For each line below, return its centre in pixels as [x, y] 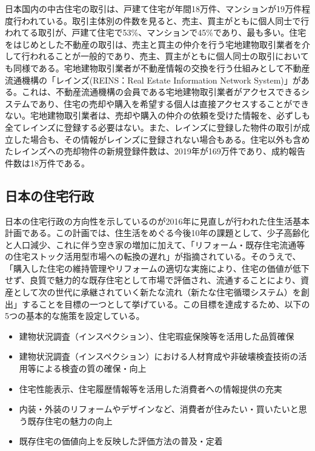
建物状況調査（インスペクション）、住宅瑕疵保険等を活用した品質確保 [157, 336]
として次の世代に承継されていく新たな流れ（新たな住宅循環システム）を [157, 292]
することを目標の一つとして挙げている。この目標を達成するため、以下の [166, 304]
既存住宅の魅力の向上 [70, 420]
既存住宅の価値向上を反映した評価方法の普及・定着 [121, 441]
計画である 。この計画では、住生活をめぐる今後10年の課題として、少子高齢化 [157, 233]
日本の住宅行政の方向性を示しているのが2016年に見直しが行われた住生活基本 [157, 221]
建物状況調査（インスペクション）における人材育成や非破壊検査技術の [159, 356]
